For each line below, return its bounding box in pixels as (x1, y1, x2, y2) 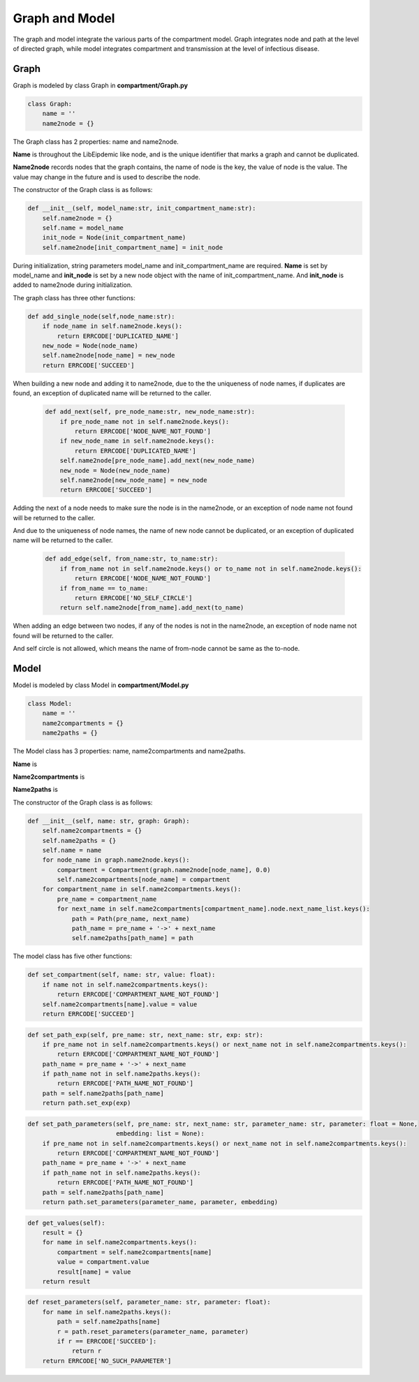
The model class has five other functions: (13, 952, 133, 960)
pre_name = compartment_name (57, 895, 157, 903)
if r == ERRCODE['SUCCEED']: (57, 1337, 157, 1346)
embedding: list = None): (115, 1130, 205, 1138)
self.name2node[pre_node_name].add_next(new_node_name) (59, 457, 256, 464)
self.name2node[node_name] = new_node (42, 351, 175, 360)
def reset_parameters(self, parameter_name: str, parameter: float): (27, 1298, 271, 1306)
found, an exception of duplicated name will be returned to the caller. (13, 389, 212, 397)
